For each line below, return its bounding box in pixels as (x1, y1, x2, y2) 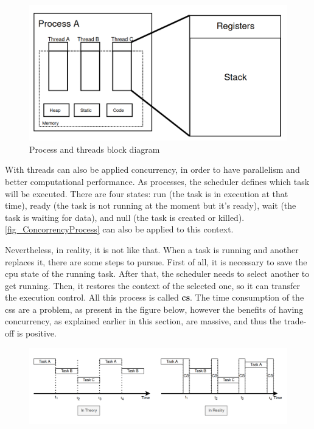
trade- (284, 315, 307, 327)
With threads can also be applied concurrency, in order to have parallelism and (5, 163, 300, 176)
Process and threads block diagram (29, 142, 160, 155)
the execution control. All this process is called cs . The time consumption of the (5, 291, 304, 304)
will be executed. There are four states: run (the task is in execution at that (5, 187, 288, 200)
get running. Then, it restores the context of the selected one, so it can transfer (5, 279, 301, 291)
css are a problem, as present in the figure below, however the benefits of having (5, 302, 304, 315)
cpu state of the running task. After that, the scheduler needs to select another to (5, 267, 310, 280)
